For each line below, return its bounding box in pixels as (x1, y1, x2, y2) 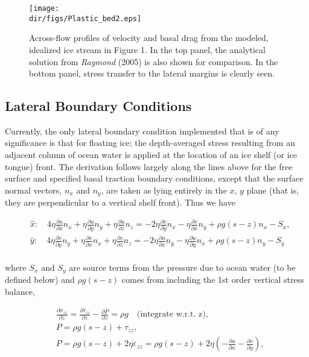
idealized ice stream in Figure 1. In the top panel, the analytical (29, 43, 266, 55)
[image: (29, 4, 60, 13)
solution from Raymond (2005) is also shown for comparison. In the (29, 55, 278, 68)
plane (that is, (246, 183, 299, 196)
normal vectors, (5, 183, 62, 196)
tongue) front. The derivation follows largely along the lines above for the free (5, 160, 293, 172)
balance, (5, 285, 35, 297)
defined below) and (5, 273, 75, 286)
